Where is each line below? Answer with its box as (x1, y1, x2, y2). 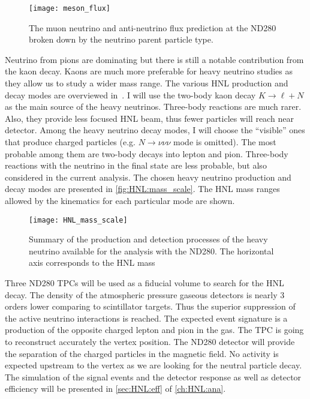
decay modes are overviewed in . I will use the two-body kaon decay (5, 88, 256, 101)
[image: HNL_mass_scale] (29, 215, 128, 224)
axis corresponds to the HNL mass (29, 256, 155, 269)
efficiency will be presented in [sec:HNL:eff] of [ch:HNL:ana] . (5, 382, 226, 395)
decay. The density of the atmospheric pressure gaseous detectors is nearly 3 (5, 288, 285, 301)
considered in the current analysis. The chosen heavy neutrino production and (5, 170, 291, 183)
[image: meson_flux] (29, 4, 111, 13)
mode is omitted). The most (173, 136, 276, 148)
